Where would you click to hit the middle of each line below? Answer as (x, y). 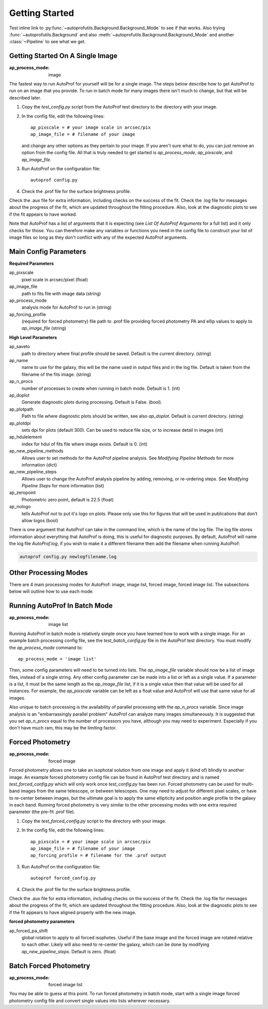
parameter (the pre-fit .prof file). (42, 812)
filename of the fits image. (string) (56, 374)
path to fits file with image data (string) (61, 293)
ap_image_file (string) (44, 328)
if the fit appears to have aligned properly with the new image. (73, 912)
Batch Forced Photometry (50, 965)
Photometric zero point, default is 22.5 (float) (68, 499)
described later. (25, 97)
